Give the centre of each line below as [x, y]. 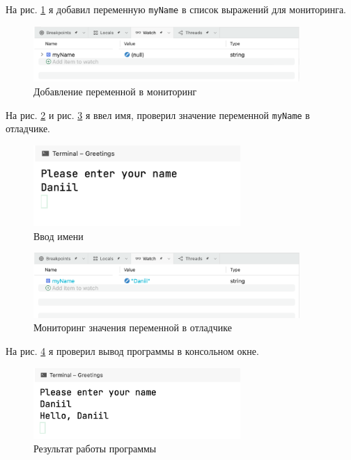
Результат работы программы [95, 449]
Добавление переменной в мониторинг [115, 91]
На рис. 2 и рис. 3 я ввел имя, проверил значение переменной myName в [158, 114]
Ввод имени [58, 236]
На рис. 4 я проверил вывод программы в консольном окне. [132, 350]
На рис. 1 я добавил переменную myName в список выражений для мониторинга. [176, 9]
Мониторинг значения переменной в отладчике [133, 327]
